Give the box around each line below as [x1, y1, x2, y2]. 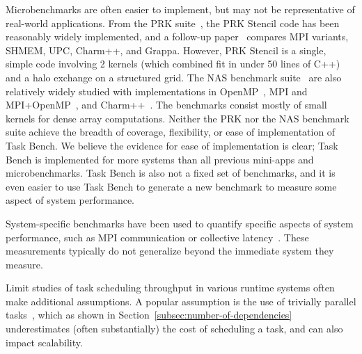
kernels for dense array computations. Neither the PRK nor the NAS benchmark [6, 111, 349, 125]
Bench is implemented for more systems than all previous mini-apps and [6, 152, 314, 166]
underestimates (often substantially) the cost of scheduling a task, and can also [6, 321, 343, 336]
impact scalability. [6, 335, 83, 349]
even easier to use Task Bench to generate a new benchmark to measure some [6, 179, 337, 193]
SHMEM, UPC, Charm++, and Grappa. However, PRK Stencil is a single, [6, 42, 326, 57]
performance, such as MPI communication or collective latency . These [6, 230, 309, 244]
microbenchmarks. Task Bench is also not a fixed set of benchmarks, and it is [6, 166, 336, 180]
